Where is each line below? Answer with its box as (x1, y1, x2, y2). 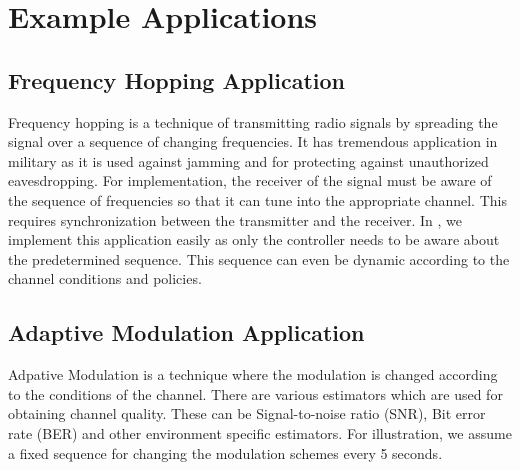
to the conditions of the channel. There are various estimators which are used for (8, 383, 503, 404)
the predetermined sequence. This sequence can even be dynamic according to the (8, 248, 510, 269)
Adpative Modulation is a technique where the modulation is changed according (8, 364, 498, 385)
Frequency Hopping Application (8, 64, 345, 95)
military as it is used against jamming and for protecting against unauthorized (8, 150, 489, 171)
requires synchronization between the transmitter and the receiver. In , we (8, 209, 462, 230)
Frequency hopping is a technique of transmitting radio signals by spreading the (8, 111, 498, 132)
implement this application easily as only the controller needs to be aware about (8, 229, 500, 250)
